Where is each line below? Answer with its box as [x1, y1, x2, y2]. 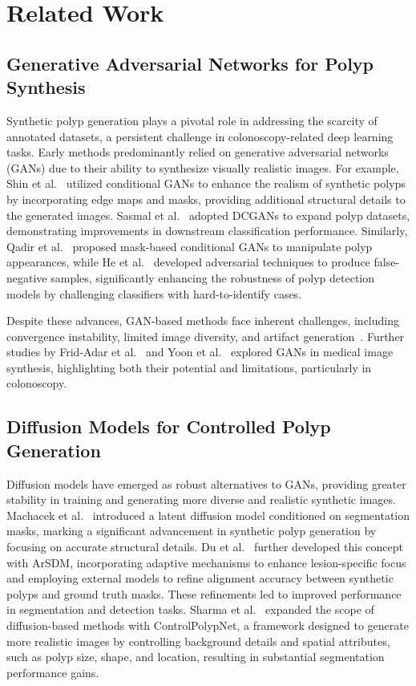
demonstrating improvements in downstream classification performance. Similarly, [6, 222, 408, 239]
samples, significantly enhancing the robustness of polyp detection [50, 269, 375, 286]
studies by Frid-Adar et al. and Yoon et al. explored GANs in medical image [6, 343, 394, 360]
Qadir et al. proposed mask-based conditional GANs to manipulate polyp [6, 237, 373, 254]
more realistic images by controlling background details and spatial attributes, [6, 632, 390, 649]
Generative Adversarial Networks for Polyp [6, 51, 374, 75]
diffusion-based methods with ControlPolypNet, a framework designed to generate [6, 617, 409, 633]
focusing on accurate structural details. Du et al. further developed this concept [6, 538, 404, 555]
